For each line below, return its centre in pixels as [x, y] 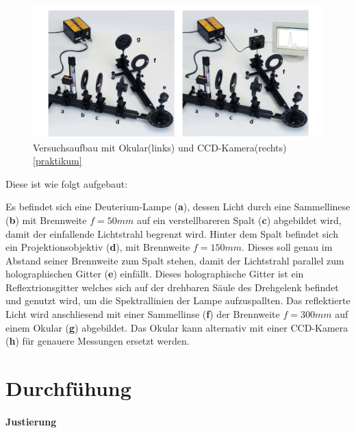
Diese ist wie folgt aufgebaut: [67, 183]
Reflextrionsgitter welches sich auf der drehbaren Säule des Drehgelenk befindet [172, 287]
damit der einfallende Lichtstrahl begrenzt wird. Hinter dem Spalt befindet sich [172, 233]
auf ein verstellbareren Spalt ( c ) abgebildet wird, [239, 220]
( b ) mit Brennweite [46, 220]
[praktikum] [58, 161]
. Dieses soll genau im [287, 247]
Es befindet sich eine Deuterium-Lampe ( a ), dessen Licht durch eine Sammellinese [178, 207]
